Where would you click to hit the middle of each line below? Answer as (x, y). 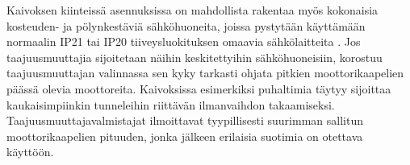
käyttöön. (30, 152)
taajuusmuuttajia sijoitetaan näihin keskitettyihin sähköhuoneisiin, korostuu (195, 57)
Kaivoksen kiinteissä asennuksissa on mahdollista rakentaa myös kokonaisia (192, 10)
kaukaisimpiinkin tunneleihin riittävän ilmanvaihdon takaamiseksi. (171, 104)
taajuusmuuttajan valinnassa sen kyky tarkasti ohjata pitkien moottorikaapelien (205, 73)
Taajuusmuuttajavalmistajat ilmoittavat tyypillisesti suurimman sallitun (185, 120)
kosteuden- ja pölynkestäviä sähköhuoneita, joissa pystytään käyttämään (186, 25)
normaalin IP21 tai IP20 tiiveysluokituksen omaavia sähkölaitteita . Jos (184, 41)
